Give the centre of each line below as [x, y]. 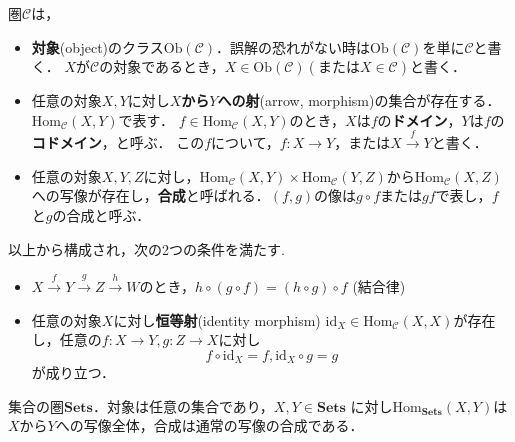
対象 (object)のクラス [97, 46]
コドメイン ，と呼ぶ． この [118, 142]
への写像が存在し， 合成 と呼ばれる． [150, 195]
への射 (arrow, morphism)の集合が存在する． [359, 100]
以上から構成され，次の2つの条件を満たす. [146, 248]
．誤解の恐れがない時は [293, 46]
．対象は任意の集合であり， [183, 405]
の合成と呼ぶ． [101, 214]
